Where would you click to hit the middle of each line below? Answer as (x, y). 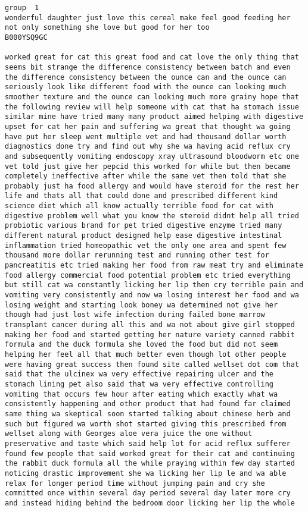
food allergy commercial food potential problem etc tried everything (148, 275)
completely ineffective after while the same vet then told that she (146, 176)
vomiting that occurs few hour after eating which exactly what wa (141, 394)
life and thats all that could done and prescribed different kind (141, 196)
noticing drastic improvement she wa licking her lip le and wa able (146, 473)
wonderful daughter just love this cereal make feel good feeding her (148, 18)
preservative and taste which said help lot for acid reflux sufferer (148, 443)
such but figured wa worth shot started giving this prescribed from (146, 424)
